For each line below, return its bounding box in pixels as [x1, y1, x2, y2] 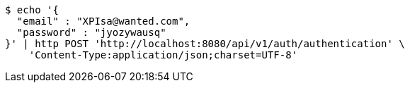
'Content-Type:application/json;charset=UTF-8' [28, 49, 298, 61]
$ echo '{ [5, 4, 59, 15]
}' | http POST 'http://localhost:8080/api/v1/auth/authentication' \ [5, 38, 405, 49]
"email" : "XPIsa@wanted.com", [16, 15, 190, 27]
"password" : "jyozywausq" [16, 27, 166, 38]
